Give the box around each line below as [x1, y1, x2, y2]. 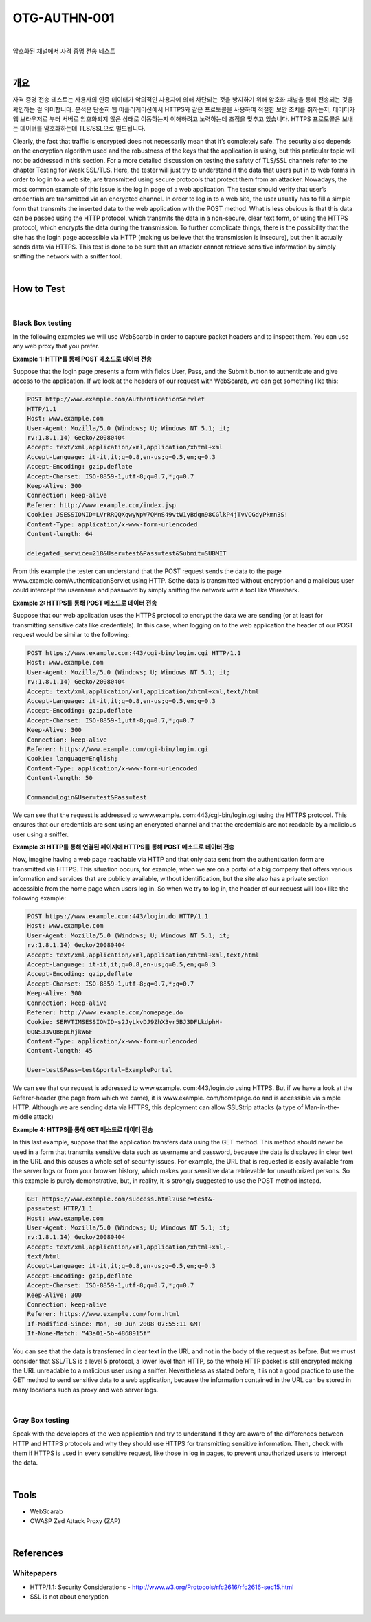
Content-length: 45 [27, 1047, 93, 1055]
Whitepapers [12, 1568, 58, 1578]
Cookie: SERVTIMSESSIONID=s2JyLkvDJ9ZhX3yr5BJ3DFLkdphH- [27, 1018, 223, 1026]
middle [12, 1113, 32, 1121]
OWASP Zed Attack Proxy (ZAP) [30, 1517, 120, 1525]
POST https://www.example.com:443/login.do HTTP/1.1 [27, 912, 209, 920]
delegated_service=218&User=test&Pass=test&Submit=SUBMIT [27, 549, 227, 557]
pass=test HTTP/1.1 [27, 1205, 93, 1212]
